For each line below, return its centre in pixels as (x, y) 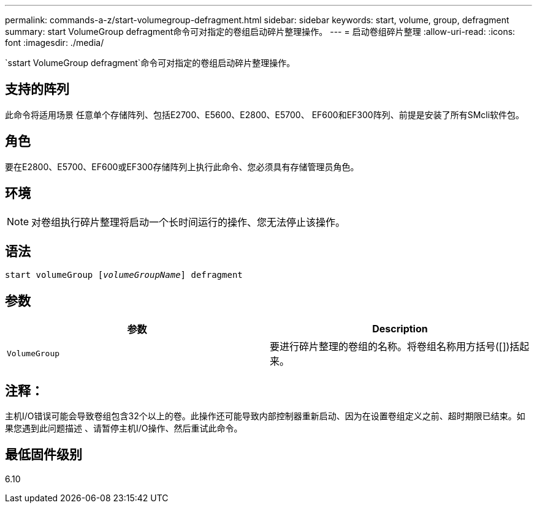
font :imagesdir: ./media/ (55, 43)
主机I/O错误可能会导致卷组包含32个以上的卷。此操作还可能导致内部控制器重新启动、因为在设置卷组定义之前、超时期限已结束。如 (265, 416)
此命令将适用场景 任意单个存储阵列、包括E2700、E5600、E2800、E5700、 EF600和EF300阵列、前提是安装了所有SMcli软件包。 (265, 114)
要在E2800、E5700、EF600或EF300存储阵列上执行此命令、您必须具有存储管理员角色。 (182, 166)
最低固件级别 (44, 455)
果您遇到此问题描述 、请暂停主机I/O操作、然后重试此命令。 (124, 428)
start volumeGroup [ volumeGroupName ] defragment (124, 275)
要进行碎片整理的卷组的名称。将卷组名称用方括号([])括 (395, 347)
